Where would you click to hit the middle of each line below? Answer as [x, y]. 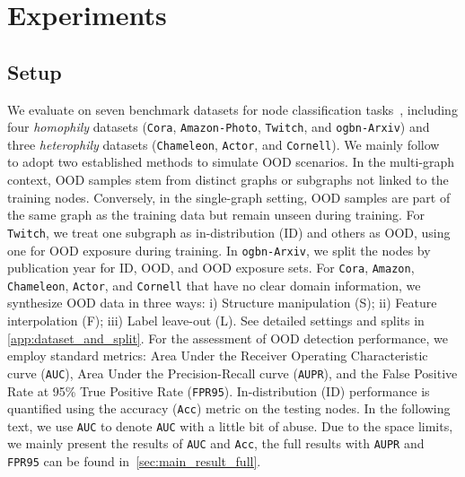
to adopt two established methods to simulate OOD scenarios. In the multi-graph [231, 162]
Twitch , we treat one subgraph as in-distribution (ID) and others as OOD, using [229, 232]
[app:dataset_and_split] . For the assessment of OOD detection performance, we [228, 338]
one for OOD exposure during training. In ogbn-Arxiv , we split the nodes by [219, 250]
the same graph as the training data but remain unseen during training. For [216, 215]
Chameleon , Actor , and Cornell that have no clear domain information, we [214, 285]
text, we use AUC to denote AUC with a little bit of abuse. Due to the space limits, [230, 425]
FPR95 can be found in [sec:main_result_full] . [134, 461]
